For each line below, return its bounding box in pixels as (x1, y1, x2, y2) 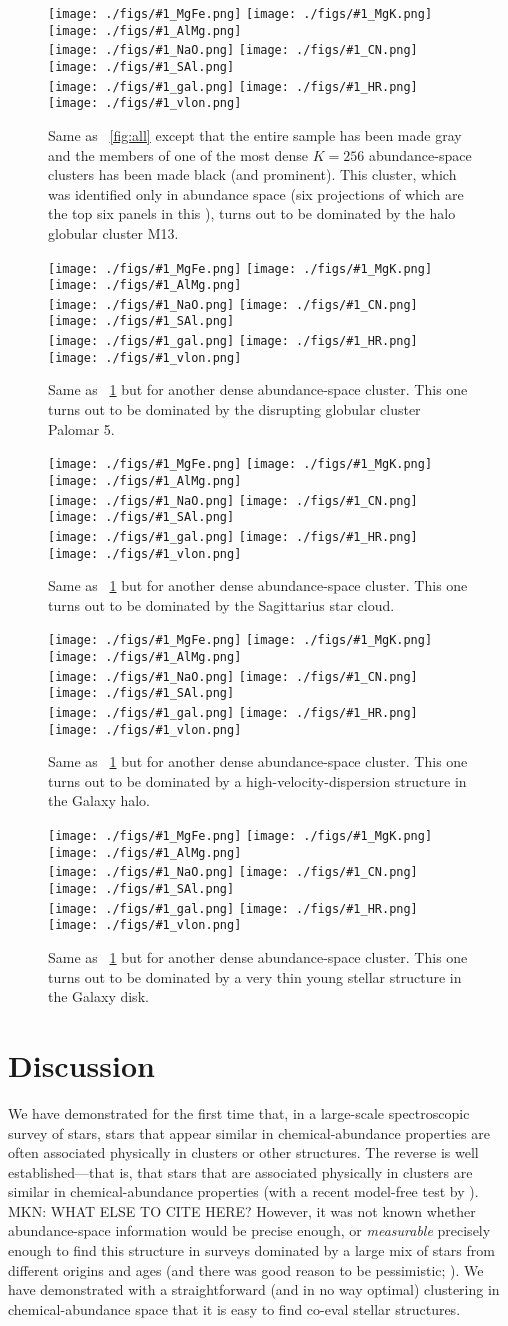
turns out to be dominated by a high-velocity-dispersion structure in (48, 770, 467, 791)
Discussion (8, 1044, 155, 1085)
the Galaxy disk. (48, 986, 149, 1007)
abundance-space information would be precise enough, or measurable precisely (8, 1220, 491, 1241)
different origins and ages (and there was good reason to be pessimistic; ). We (8, 1259, 484, 1280)
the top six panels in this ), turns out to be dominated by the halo (48, 203, 456, 224)
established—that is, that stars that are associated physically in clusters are (8, 1161, 473, 1182)
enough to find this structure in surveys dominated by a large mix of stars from (8, 1240, 495, 1261)
